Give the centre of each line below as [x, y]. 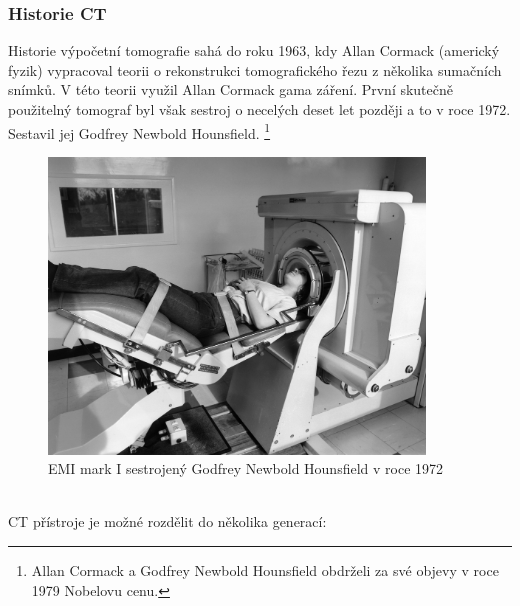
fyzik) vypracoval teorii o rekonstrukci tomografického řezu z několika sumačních [255, 69]
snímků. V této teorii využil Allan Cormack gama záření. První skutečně [231, 89]
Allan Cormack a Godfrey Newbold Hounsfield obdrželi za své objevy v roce [265, 570]
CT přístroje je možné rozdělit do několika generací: [167, 521]
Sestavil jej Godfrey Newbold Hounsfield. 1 [139, 131]
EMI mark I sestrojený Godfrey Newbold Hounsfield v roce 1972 [246, 468]
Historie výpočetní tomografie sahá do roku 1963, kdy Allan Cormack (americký [254, 50]
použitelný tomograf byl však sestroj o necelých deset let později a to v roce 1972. [259, 109]
